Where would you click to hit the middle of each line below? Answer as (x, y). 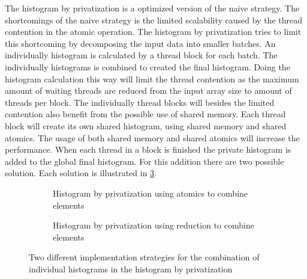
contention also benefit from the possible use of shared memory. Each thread (145, 114)
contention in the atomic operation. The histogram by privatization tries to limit (153, 32)
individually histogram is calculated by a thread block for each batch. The (141, 55)
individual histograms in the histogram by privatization (131, 268)
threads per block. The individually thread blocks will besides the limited (140, 102)
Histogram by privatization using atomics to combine (151, 193)
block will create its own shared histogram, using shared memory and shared (146, 125)
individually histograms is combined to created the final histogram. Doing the (148, 66)
